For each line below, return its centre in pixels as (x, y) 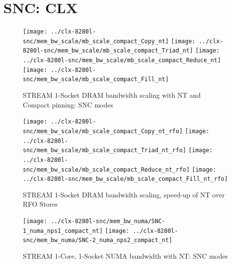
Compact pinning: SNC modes (68, 104)
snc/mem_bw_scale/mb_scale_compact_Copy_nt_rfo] (103, 131)
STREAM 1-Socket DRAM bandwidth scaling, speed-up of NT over (124, 194)
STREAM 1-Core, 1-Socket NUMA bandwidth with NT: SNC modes (125, 256)
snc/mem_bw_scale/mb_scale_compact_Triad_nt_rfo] (105, 150)
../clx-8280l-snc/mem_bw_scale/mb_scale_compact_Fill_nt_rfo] (125, 179)
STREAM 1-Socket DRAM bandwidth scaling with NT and (112, 95)
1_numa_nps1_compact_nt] (63, 231)
